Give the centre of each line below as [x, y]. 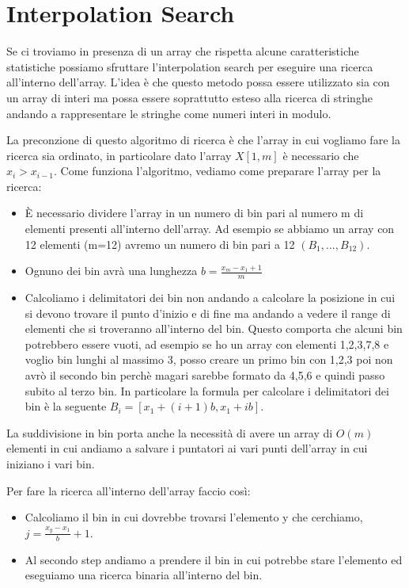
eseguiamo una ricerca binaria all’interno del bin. [144, 575]
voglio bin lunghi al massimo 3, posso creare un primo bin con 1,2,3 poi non [209, 359]
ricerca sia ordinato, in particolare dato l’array [119, 155]
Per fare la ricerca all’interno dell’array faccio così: [129, 490]
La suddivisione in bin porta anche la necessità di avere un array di [170, 432]
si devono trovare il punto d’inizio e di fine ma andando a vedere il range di [208, 313]
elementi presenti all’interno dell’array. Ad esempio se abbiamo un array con [210, 229]
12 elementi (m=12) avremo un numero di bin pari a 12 [160, 244]
